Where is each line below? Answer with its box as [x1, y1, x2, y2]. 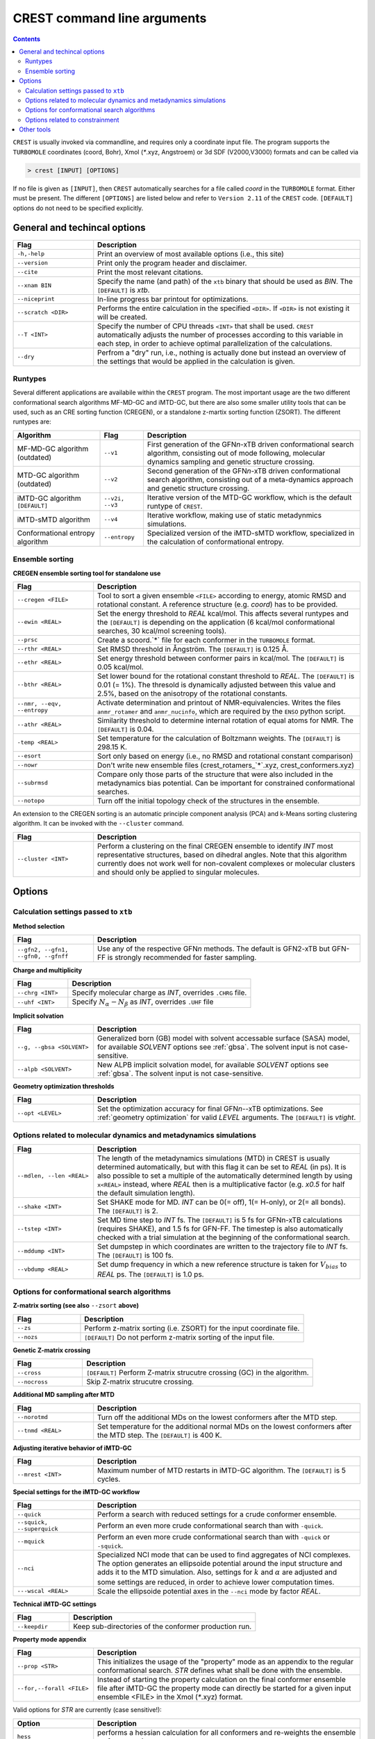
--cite [17, 269, 38, 275]
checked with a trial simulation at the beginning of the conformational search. [97, 1233, 351, 1242]
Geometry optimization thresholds [12, 1082, 115, 1091]
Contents [12, 35, 41, 43]
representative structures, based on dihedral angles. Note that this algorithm [97, 849, 347, 859]
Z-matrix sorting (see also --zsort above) [12, 1301, 139, 1310]
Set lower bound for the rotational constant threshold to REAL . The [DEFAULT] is [97, 671, 355, 681]
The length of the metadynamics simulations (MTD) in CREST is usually [97, 1153, 330, 1163]
